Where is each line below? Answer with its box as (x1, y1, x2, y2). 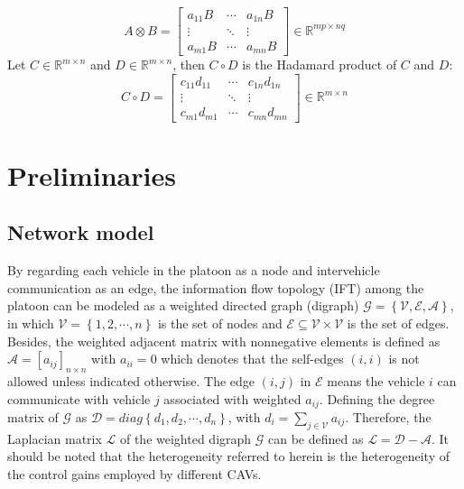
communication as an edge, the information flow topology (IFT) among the (7, 278, 424, 297)
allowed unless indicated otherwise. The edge (7, 371, 255, 390)
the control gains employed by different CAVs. (7, 464, 262, 483)
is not (388, 349, 420, 368)
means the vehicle (327, 371, 425, 390)
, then (172, 55, 205, 73)
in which (7, 313, 54, 332)
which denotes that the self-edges (161, 349, 344, 368)
